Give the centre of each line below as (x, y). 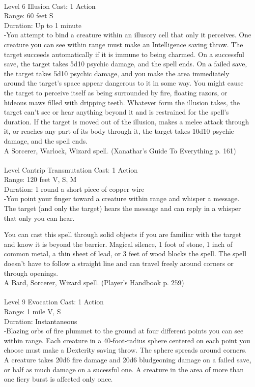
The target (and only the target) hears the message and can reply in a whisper (123, 208)
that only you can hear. (39, 218)
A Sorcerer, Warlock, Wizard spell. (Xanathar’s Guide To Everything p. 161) (120, 150)
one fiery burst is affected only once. (58, 379)
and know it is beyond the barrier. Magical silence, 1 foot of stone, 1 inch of (118, 244)
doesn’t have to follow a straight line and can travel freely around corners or (119, 263)
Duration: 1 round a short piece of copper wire (74, 189)
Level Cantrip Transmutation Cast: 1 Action (71, 169)
